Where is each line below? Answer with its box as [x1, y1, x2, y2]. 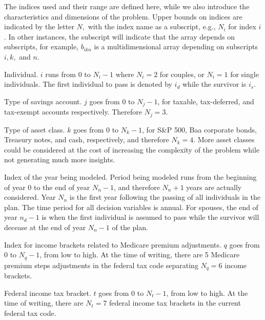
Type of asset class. [4, 124, 65, 135]
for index [228, 21, 256, 32]
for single [230, 68, 259, 79]
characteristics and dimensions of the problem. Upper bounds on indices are [4, 11, 242, 22]
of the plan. [112, 222, 148, 232]
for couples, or [159, 68, 205, 79]
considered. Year [4, 192, 56, 202]
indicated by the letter [4, 21, 74, 32]
